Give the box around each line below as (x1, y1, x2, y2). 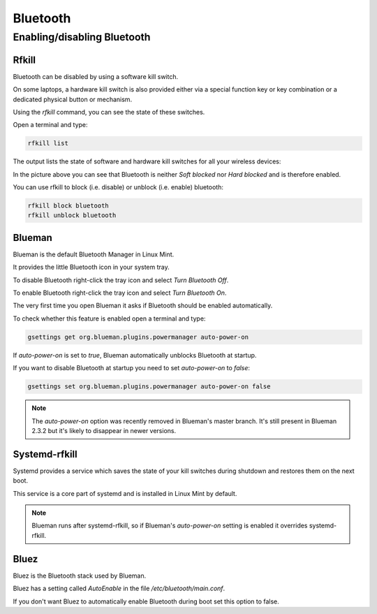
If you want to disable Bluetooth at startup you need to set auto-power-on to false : (13, 364, 251, 372)
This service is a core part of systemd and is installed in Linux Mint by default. (13, 489, 237, 497)
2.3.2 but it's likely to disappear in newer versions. (31, 426, 177, 434)
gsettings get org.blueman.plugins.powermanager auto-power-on (27, 332, 249, 341)
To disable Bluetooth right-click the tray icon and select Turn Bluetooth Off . (13, 276, 229, 284)
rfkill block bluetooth (27, 202, 110, 210)
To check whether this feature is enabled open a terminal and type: (13, 314, 206, 323)
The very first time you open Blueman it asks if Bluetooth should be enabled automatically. (13, 301, 273, 310)
